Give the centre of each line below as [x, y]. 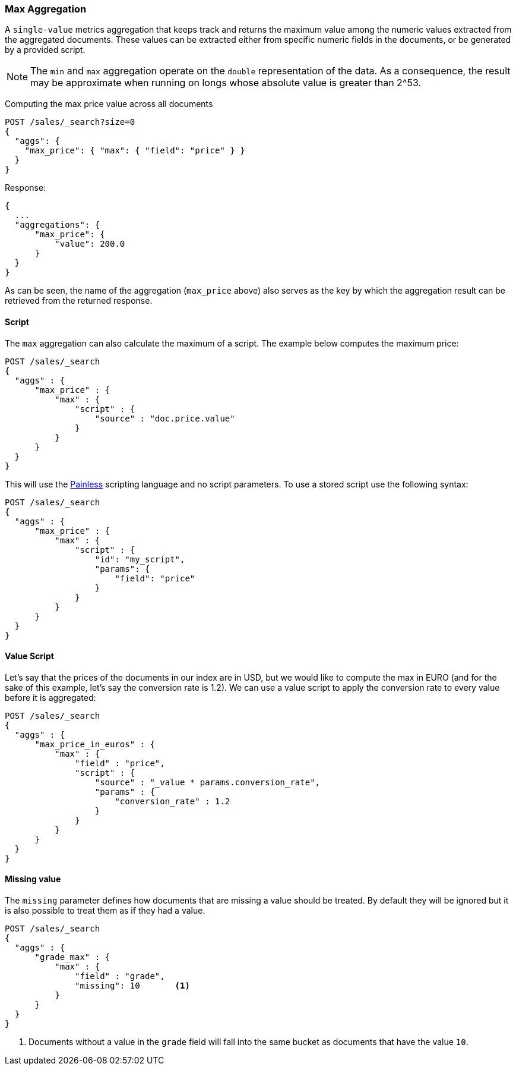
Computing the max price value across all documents [109, 104]
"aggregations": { [57, 225]
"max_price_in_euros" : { [95, 744]
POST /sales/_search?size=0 [70, 122]
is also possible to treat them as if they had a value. [105, 911]
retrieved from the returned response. [79, 301]
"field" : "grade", [120, 976]
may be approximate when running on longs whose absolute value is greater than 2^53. [226, 83]
